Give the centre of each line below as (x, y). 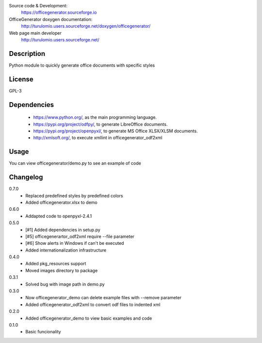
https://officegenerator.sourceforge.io (59, 13)
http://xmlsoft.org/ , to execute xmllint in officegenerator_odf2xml (98, 138)
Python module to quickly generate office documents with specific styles (82, 65)
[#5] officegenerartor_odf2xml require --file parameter (80, 236)
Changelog (26, 177)
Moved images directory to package (62, 271)
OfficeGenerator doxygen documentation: (51, 19)
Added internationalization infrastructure (66, 250)
